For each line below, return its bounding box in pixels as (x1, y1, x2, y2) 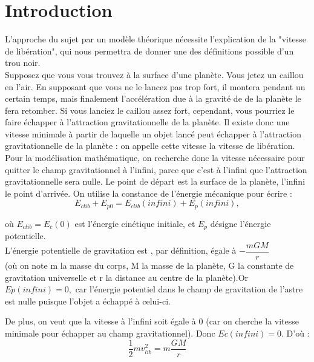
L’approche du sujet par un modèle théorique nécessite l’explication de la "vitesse (5, 33, 306, 45)
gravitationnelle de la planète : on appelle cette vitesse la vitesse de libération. (5, 139, 295, 152)
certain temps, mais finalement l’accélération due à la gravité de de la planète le (5, 92, 301, 105)
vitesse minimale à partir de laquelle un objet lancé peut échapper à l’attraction (5, 127, 301, 140)
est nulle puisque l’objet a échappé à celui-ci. (5, 294, 171, 307)
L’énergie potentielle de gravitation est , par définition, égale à (5, 244, 237, 257)
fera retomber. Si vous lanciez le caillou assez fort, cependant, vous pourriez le (5, 104, 295, 116)
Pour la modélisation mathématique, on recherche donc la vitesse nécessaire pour (5, 151, 305, 164)
